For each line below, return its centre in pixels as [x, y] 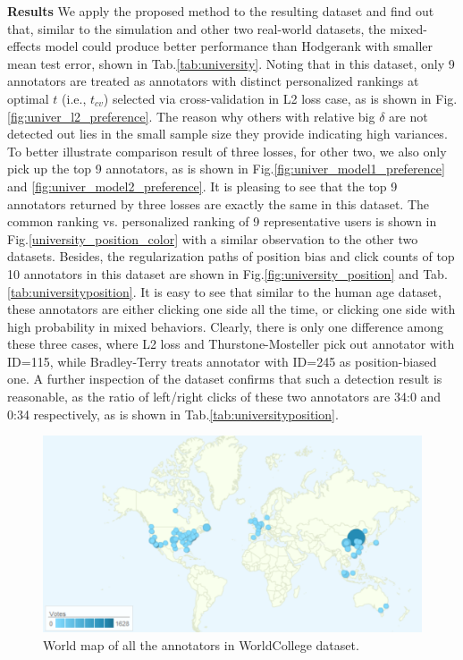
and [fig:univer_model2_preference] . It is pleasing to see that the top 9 [202, 186]
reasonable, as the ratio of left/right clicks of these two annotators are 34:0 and [224, 397]
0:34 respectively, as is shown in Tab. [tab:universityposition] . [173, 414]
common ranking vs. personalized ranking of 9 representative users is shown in [222, 221]
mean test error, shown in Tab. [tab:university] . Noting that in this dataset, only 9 [231, 63]
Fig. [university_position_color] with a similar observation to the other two [213, 238]
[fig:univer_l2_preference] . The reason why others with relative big [191, 116]
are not [408, 116]
